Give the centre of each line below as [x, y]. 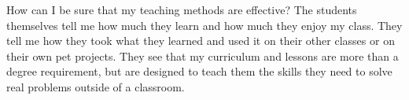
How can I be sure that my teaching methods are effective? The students [182, 9]
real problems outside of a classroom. [96, 86]
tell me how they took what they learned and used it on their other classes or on [201, 41]
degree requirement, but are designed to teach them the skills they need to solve [199, 71]
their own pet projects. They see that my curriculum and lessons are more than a [203, 56]
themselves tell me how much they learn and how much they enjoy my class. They [204, 25]
